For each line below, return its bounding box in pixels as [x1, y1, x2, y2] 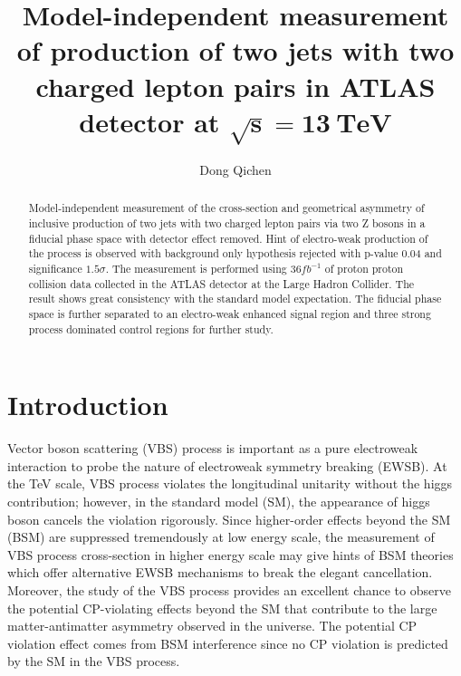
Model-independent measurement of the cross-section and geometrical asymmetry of [28, 200, 425, 216]
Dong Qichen [199, 160, 272, 179]
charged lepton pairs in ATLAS [35, 67, 436, 104]
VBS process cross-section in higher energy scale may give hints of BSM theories [7, 545, 454, 564]
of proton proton [324, 261, 404, 276]
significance [28, 261, 82, 276]
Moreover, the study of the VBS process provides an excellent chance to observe [7, 580, 451, 599]
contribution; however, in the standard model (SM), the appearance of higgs [7, 492, 430, 511]
